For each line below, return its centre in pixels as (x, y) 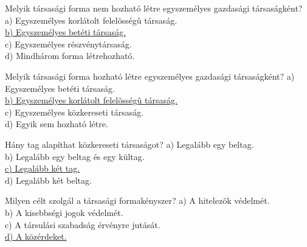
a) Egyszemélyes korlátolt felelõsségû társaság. (91, 20)
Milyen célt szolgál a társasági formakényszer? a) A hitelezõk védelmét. (137, 200)
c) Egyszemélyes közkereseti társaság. (74, 112)
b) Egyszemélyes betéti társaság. (65, 32)
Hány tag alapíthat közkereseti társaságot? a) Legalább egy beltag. (129, 144)
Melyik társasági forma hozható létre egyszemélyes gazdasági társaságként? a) (150, 76)
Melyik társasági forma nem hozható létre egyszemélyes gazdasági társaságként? (154, 8)
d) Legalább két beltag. (48, 180)
